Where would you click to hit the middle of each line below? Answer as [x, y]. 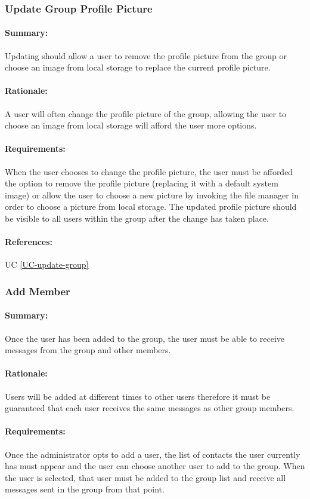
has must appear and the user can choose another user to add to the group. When [155, 466]
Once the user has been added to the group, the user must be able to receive [145, 338]
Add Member [38, 291]
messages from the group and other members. [88, 350]
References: [29, 242]
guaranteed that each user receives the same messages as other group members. [150, 408]
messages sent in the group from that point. [85, 489]
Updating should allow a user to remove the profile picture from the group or [146, 55]
